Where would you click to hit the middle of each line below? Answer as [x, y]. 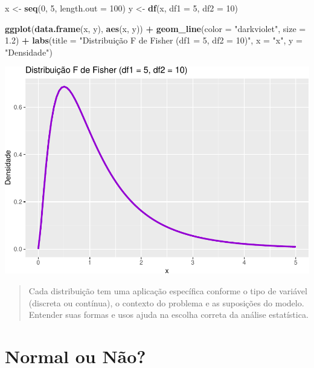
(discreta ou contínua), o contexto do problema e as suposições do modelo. [166, 302]
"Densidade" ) [29, 52]
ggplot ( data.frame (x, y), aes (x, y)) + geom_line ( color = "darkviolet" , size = [155, 28]
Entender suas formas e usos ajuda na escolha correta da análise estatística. [168, 315]
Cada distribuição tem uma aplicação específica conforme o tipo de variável [168, 291]
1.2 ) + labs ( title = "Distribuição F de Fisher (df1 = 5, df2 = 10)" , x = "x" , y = [154, 40]
